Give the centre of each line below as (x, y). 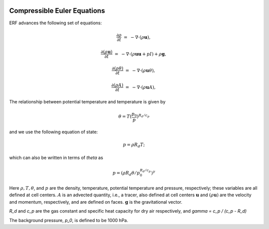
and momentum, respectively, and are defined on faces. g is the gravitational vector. (96, 202)
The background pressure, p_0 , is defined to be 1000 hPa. (69, 220)
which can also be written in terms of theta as (56, 158)
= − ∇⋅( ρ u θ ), (140, 70)
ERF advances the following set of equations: (56, 23)
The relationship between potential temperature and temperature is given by (87, 101)
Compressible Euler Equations (57, 11)
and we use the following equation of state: (54, 132)
